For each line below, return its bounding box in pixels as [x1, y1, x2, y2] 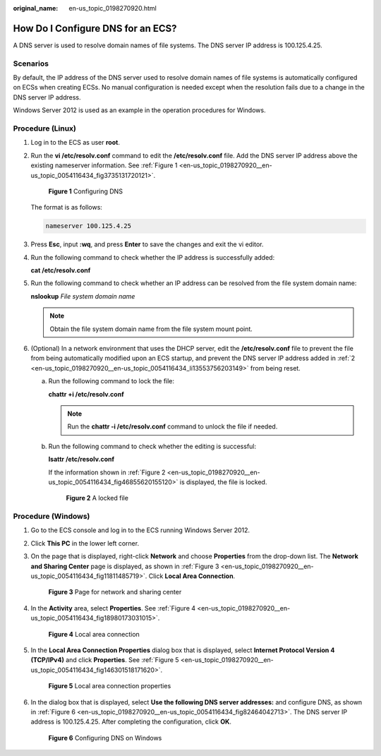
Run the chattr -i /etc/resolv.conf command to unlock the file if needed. [67, 422, 278, 431]
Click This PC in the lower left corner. [30, 539, 140, 547]
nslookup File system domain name [30, 292, 135, 300]
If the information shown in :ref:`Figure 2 [48, 468, 166, 476]
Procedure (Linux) [13, 124, 77, 133]
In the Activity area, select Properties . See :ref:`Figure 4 [30, 604, 196, 612]
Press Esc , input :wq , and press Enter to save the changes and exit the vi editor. [30, 240, 264, 248]
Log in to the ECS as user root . [30, 138, 120, 147]
